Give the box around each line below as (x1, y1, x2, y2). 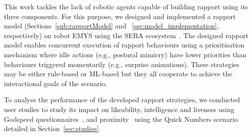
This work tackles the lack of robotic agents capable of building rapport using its (4, 1, 248, 11)
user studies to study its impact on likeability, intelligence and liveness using (4, 104, 234, 114)
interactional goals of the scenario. (4, 78, 107, 88)
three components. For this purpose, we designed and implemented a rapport (4, 11, 236, 21)
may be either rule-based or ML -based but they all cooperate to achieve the (4, 68, 233, 79)
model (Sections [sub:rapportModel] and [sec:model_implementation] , (4, 21, 219, 31)
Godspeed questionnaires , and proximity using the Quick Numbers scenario (4, 114, 238, 124)
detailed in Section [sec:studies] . (4, 123, 101, 134)
